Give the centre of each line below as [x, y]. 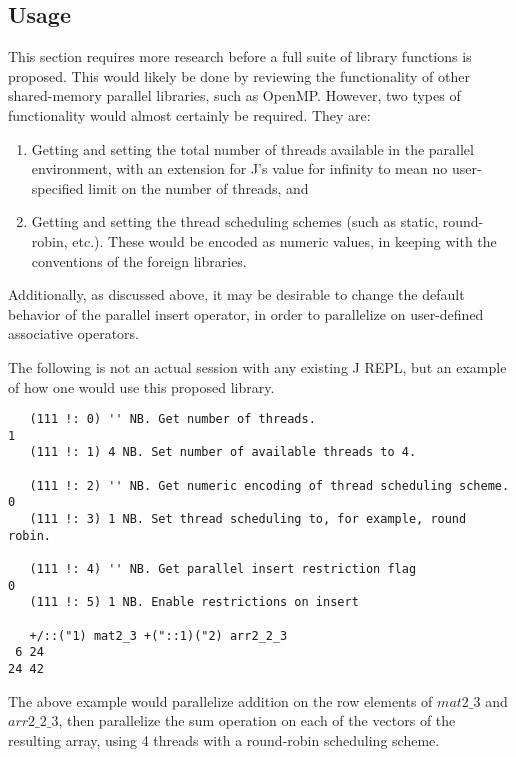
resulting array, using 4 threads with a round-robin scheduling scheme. [224, 739]
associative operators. [73, 333]
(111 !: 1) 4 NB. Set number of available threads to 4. [223, 452]
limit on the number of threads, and [198, 187]
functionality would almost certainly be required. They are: [189, 114]
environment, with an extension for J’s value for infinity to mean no [239, 168]
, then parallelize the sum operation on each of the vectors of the [257, 720]
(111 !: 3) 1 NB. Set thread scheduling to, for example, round [248, 519]
